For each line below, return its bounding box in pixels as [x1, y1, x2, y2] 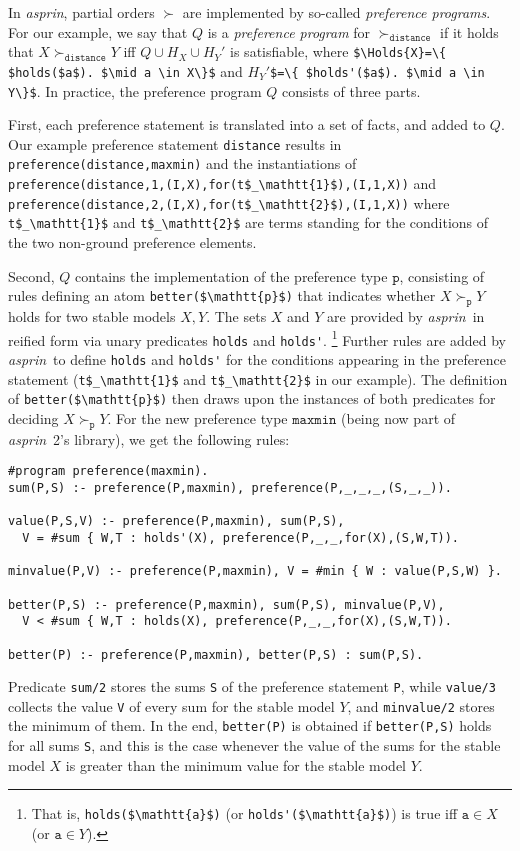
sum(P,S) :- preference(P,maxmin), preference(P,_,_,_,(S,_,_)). [8, 480, 452, 495]
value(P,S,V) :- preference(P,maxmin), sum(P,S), [8, 514, 345, 529]
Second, [8, 265, 55, 286]
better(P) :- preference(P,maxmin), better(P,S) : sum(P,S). [8, 647, 424, 662]
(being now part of [341, 407, 456, 428]
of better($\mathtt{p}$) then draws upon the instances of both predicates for [8, 388, 496, 409]
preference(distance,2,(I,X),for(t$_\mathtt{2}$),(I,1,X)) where [8, 192, 450, 213]
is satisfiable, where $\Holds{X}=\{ [230, 41, 447, 62]
